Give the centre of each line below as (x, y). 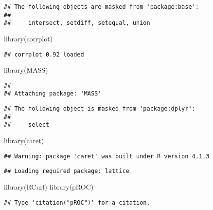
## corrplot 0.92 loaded (44, 54)
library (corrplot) (28, 38)
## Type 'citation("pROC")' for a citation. (77, 202)
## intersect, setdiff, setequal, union (77, 23)
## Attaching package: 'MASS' (53, 94)
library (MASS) (26, 70)
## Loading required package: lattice (67, 171)
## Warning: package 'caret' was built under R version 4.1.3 (107, 156)
